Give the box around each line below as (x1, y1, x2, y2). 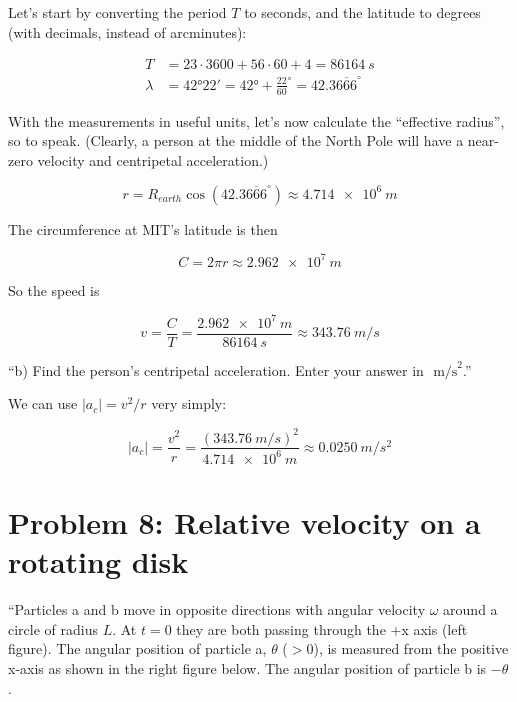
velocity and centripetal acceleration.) (37, 149, 269, 170)
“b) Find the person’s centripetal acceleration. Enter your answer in (8, 359, 424, 380)
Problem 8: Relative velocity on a (8, 502, 481, 543)
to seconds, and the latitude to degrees (244, 2, 481, 22)
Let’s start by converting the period (8, 2, 227, 22)
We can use (8, 393, 78, 414)
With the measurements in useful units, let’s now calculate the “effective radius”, (8, 110, 505, 131)
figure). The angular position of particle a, (8, 638, 267, 659)
